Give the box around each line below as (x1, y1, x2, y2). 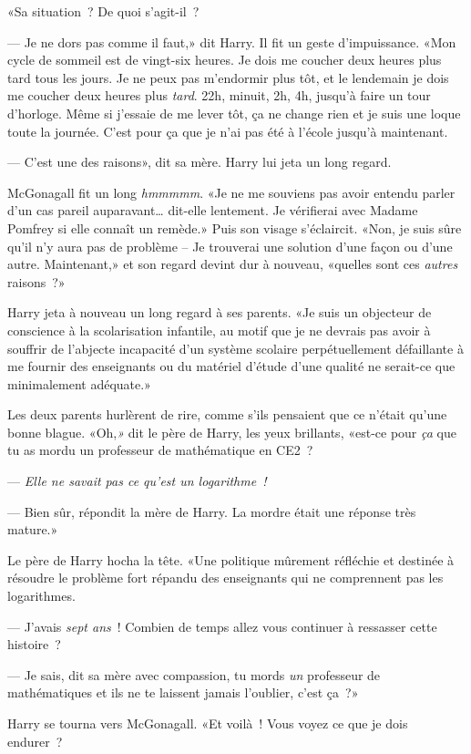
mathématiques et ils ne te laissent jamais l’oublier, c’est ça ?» (7, 683, 359, 702)
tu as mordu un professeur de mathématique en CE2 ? (7, 440, 313, 460)
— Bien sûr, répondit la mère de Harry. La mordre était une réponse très (7, 501, 416, 521)
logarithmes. (7, 586, 76, 605)
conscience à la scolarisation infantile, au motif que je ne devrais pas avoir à (7, 320, 431, 339)
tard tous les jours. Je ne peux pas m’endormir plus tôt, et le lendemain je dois (7, 67, 449, 87)
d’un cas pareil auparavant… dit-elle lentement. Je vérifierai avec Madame (7, 201, 418, 220)
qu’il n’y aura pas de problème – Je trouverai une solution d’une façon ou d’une (7, 236, 453, 255)
